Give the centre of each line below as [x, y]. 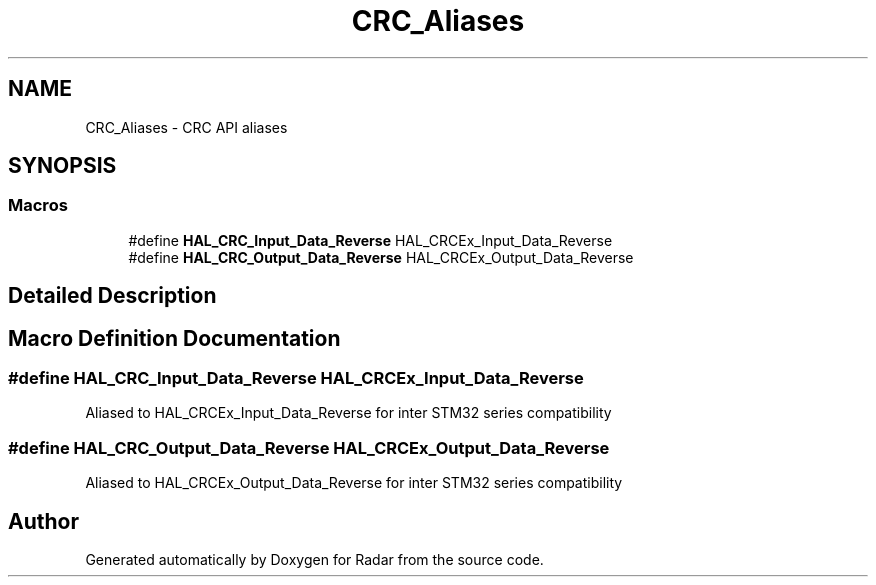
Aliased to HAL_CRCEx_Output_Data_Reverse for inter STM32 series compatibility [354, 483]
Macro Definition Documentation [174, 338]
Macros [38, 205]
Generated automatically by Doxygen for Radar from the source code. [314, 560]
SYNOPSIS [62, 166]
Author [43, 521]
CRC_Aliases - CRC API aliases [186, 127]
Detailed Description [112, 296]
